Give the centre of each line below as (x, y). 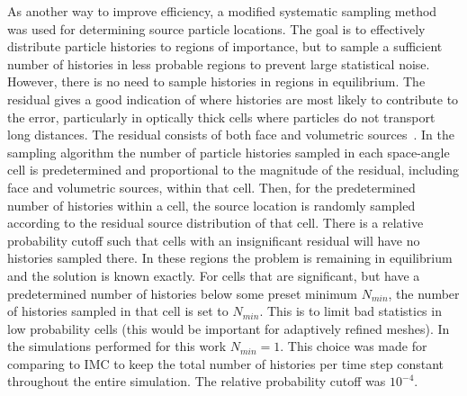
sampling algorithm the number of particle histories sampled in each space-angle (229, 152)
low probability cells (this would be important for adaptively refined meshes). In (229, 328)
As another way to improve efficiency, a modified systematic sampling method (222, 11)
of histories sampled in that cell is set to (118, 311)
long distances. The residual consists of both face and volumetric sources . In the (231, 135)
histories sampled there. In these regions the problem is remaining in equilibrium (230, 258)
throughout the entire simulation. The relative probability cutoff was (197, 381)
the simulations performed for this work (117, 346)
